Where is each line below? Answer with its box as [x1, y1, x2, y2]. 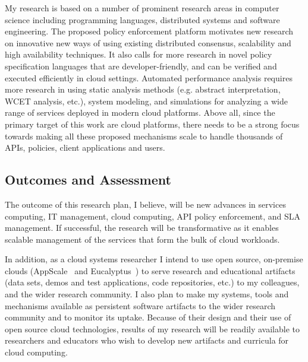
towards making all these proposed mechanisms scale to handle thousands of [5, 129, 283, 142]
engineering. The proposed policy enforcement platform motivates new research [5, 25, 293, 37]
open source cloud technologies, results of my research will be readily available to [5, 322, 300, 335]
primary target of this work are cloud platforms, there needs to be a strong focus [5, 118, 300, 130]
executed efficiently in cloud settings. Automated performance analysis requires [5, 71, 293, 84]
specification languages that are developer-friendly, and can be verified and [5, 59, 277, 72]
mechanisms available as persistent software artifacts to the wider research [5, 299, 275, 312]
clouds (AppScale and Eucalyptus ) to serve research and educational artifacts [5, 264, 296, 277]
